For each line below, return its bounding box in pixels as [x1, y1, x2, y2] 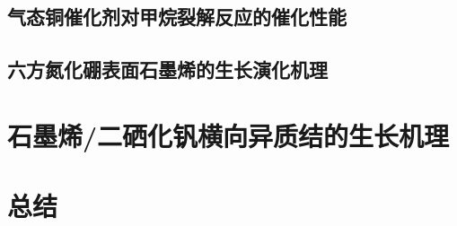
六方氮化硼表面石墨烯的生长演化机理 [7, 56, 328, 83]
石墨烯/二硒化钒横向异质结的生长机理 [7, 117, 450, 153]
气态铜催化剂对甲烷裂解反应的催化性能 [7, 3, 347, 30]
